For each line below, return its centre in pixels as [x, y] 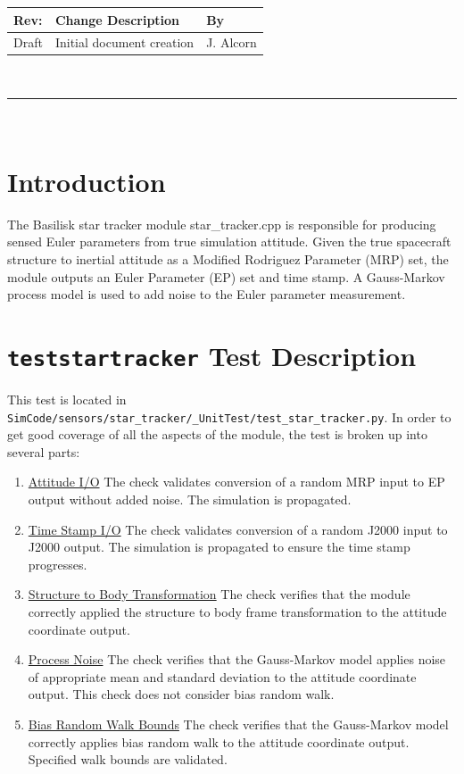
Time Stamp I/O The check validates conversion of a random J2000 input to [238, 529]
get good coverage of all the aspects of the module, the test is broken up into [217, 434]
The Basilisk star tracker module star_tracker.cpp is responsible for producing [222, 224]
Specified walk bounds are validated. [128, 759]
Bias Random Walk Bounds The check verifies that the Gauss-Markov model [238, 724]
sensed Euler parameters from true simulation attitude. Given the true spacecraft [229, 241]
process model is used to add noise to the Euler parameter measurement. [207, 294]
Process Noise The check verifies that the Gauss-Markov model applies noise [237, 659]
